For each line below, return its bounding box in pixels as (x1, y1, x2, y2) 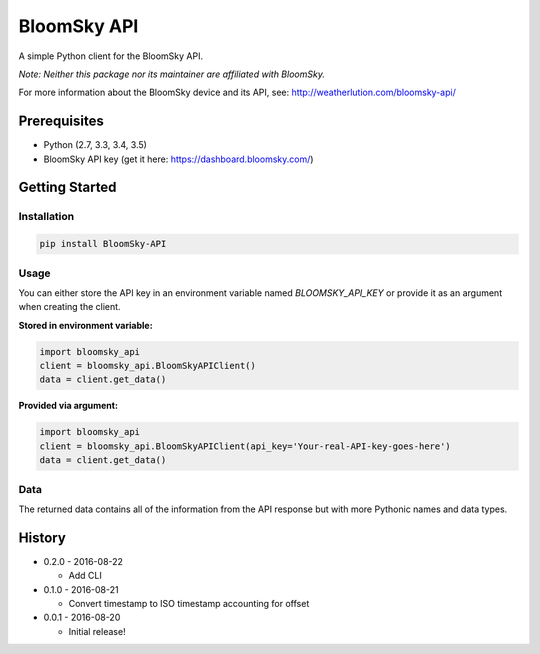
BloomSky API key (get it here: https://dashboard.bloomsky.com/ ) (43, 153, 314, 165)
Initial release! (68, 625, 126, 637)
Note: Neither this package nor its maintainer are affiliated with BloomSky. (18, 68, 325, 80)
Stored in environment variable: (18, 319, 154, 331)
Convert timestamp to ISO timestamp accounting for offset (68, 598, 310, 610)
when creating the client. (18, 301, 121, 313)
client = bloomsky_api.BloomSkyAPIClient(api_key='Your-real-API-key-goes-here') (39, 440, 452, 452)
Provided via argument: (18, 400, 119, 412)
